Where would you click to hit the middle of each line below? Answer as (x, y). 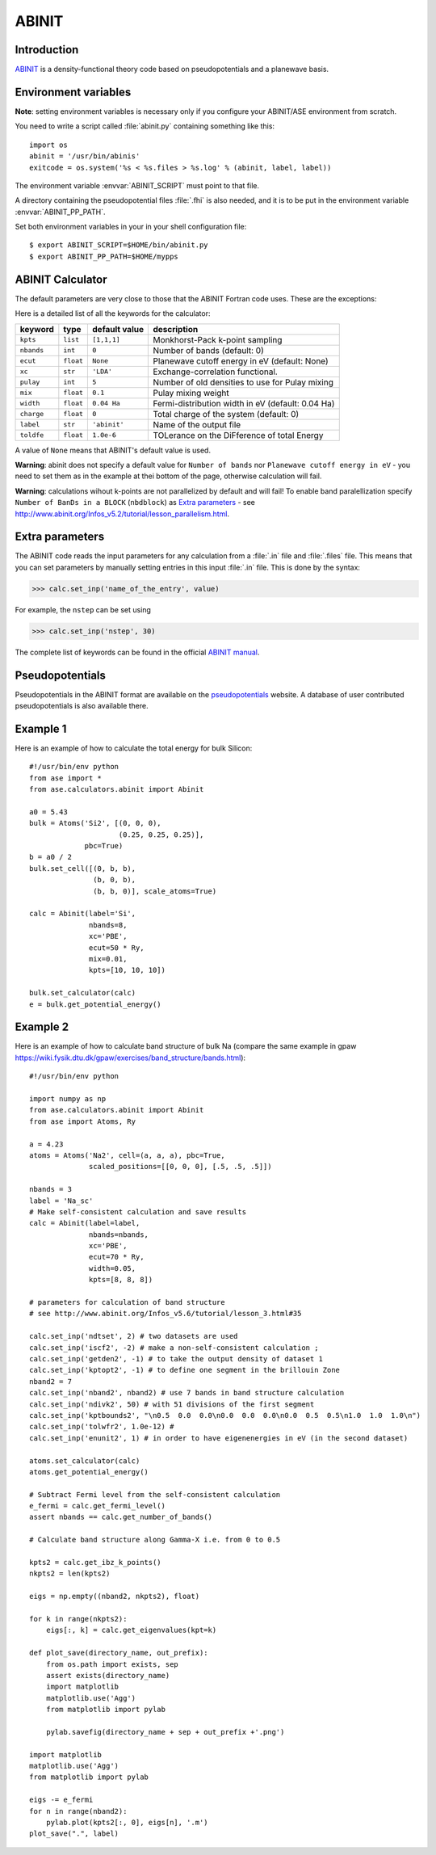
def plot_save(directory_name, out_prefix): (119, 1653)
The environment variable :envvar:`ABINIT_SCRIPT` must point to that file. (137, 185)
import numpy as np (68, 1099)
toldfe (32, 435)
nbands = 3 (51, 1189)
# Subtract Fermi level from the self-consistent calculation (155, 1494)
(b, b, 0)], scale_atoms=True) (155, 891)
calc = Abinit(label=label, (85, 1223)
